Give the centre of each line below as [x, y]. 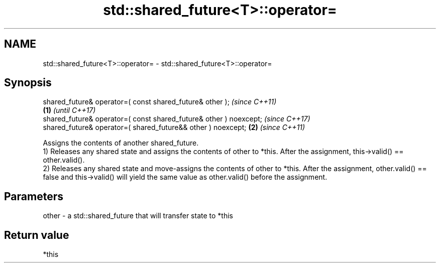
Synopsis [28, 83]
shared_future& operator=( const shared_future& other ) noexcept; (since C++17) [177, 119]
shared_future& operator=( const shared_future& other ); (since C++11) [160, 102]
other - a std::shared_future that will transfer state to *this [138, 216]
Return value [37, 235]
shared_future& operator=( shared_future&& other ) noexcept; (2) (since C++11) [174, 127]
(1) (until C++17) [69, 110]
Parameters [34, 196]
